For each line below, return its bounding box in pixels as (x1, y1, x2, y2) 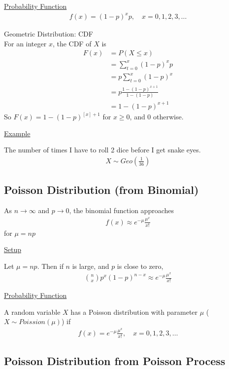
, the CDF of (52, 38, 92, 48)
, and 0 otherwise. (130, 111, 184, 122)
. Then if (37, 260, 64, 271)
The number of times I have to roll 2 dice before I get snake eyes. (4, 145, 201, 155)
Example (4, 128, 31, 138)
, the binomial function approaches (69, 205, 174, 216)
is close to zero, (117, 260, 164, 271)
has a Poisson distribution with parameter (70, 306, 198, 317)
